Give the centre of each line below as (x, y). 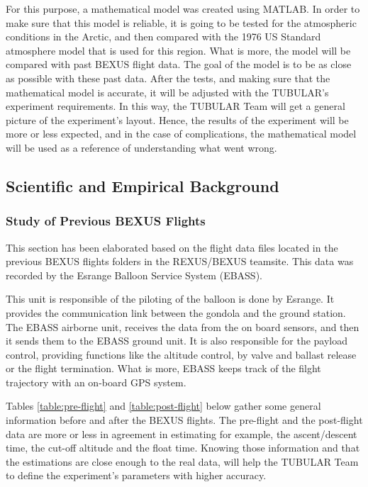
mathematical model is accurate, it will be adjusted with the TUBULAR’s (167, 92)
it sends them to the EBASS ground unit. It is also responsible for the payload (177, 341)
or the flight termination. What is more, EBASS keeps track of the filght (163, 368)
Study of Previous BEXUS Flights (106, 221)
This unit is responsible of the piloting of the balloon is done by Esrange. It (170, 299)
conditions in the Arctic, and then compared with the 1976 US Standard (163, 37)
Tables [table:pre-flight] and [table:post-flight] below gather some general (163, 406)
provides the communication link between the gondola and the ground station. (176, 312)
